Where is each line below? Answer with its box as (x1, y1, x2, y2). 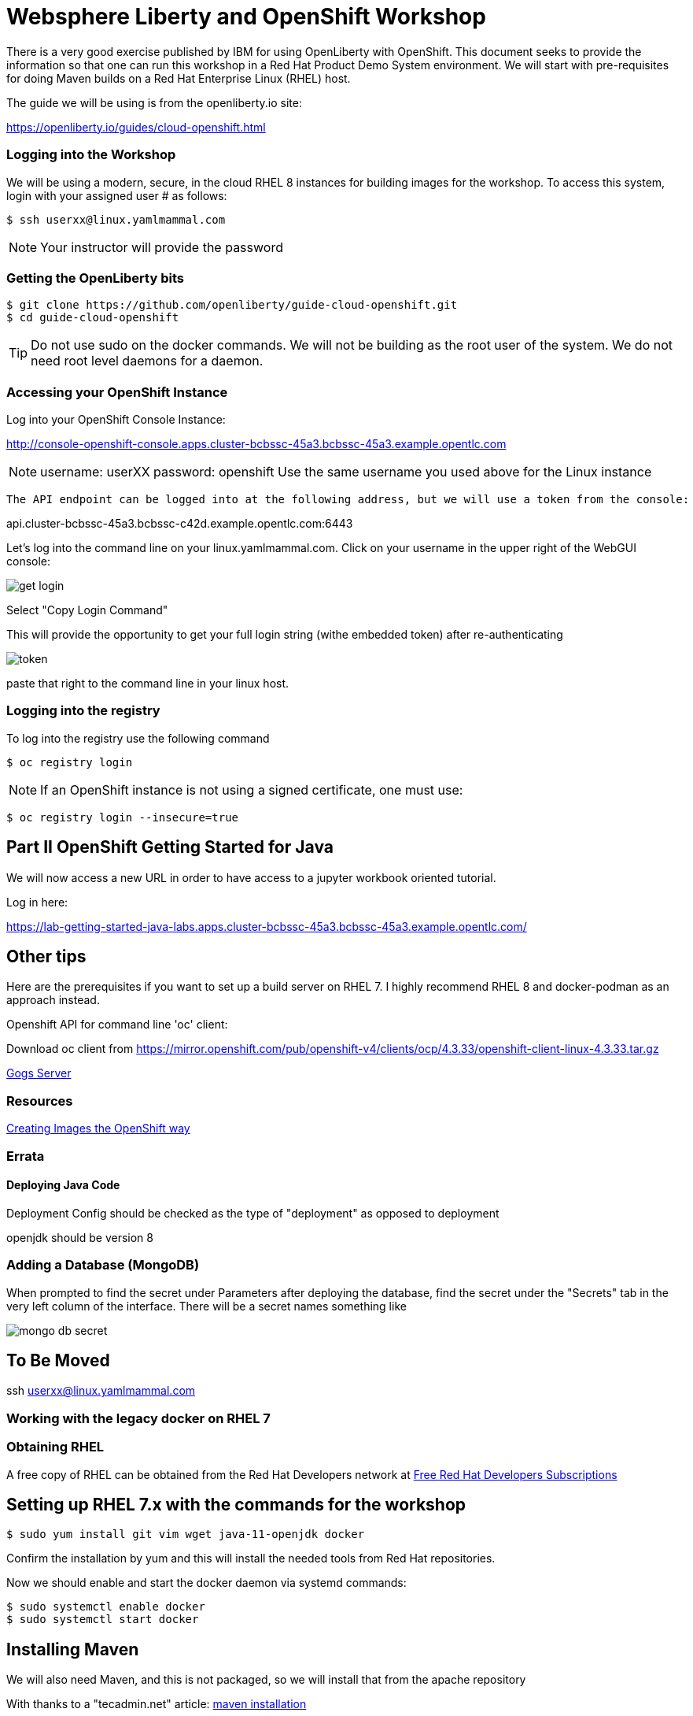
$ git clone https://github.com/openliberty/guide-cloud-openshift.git (6, 298, 458, 312)
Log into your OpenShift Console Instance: (6, 413, 226, 426)
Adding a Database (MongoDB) (6, 1257, 200, 1273)
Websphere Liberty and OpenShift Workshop (6, 3, 486, 30)
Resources (6, 1092, 73, 1109)
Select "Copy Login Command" (6, 603, 168, 617)
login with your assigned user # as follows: (6, 188, 227, 202)
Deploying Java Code (6, 1178, 120, 1192)
